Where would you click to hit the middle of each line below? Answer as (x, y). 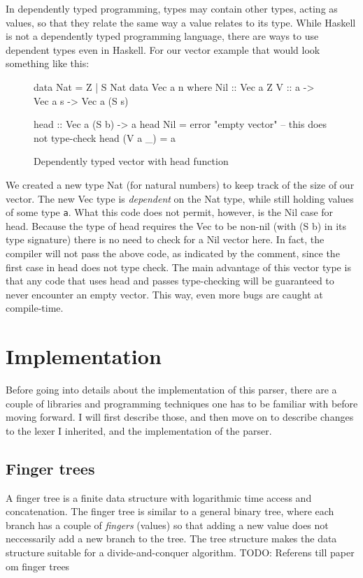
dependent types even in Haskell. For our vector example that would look (163, 49)
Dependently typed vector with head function (131, 161)
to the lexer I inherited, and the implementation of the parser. (139, 430)
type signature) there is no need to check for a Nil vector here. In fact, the (165, 239)
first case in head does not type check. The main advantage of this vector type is (178, 267)
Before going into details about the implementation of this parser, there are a (171, 390)
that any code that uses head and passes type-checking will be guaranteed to (170, 281)
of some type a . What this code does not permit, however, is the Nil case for (170, 212)
